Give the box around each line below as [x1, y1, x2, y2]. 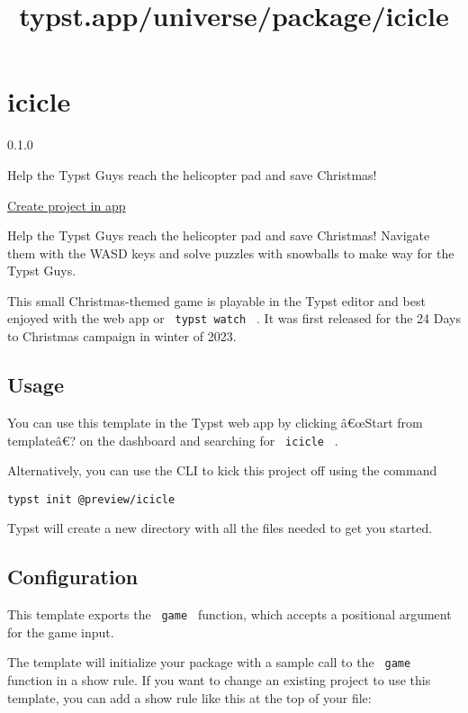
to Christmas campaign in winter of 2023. [7, 327, 237, 346]
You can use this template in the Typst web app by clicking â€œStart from [7, 412, 423, 431]
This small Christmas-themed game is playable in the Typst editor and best [7, 291, 426, 310]
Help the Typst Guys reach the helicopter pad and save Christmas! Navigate [7, 226, 430, 245]
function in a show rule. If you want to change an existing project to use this [7, 671, 431, 690]
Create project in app [7, 195, 126, 214]
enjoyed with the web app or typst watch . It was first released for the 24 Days [7, 309, 461, 328]
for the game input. [7, 622, 114, 641]
